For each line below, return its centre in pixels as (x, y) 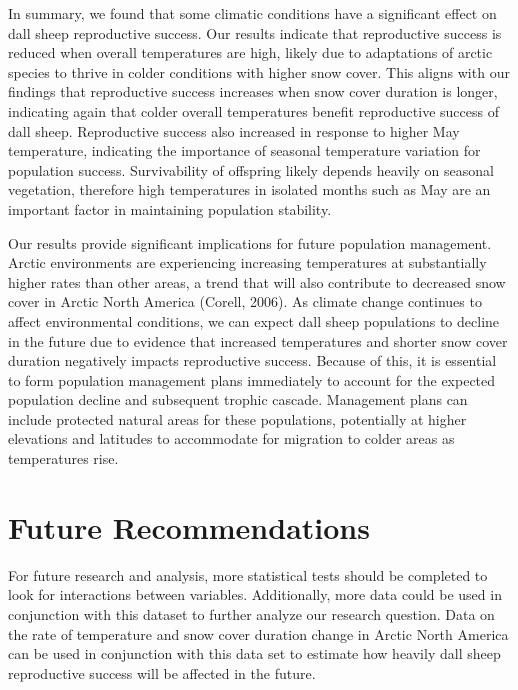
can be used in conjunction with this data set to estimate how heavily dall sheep (254, 653)
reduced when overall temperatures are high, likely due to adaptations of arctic (250, 52)
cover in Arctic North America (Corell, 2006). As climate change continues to (245, 301)
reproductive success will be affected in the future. (162, 672)
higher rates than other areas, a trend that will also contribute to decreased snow (257, 281)
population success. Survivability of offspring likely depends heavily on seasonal (251, 169)
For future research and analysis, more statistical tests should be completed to (248, 574)
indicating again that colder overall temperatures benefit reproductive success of (253, 110)
